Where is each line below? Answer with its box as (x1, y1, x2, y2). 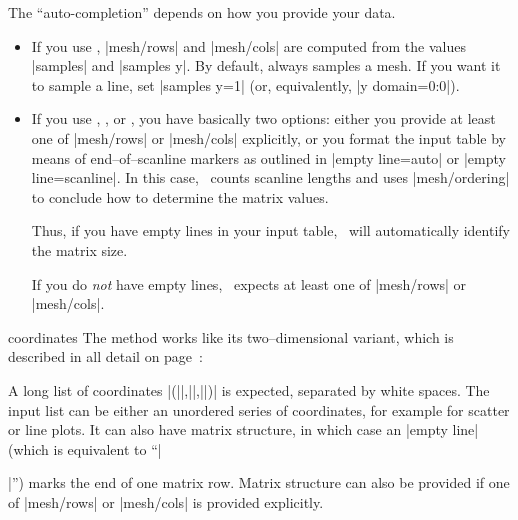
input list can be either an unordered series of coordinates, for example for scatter (8, 399, 510, 420)
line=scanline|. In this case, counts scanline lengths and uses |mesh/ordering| (31, 167, 510, 188)
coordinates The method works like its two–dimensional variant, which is (8, 326, 454, 347)
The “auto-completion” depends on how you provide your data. (8, 2, 396, 22)
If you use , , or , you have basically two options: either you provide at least (31, 108, 496, 129)
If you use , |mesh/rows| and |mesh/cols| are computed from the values (31, 35, 466, 56)
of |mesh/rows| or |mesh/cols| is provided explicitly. (8, 491, 324, 512)
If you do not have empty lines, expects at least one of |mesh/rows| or (31, 273, 467, 294)
